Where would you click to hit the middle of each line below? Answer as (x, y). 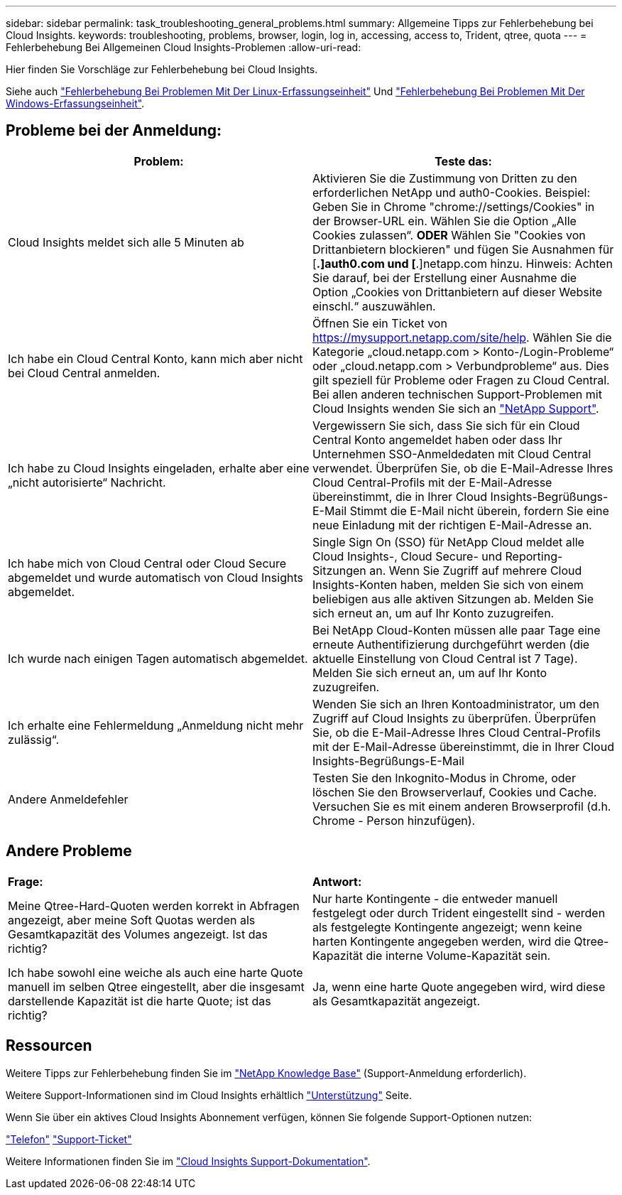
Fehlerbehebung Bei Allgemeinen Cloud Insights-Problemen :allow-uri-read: (184, 47)
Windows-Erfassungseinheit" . (75, 103)
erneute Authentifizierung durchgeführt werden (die (451, 644)
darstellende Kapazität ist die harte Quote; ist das (140, 1001)
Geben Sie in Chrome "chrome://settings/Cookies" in (454, 206)
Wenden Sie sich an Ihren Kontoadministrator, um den (456, 704)
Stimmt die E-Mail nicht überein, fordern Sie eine (479, 510)
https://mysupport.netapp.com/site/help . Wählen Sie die (462, 337)
